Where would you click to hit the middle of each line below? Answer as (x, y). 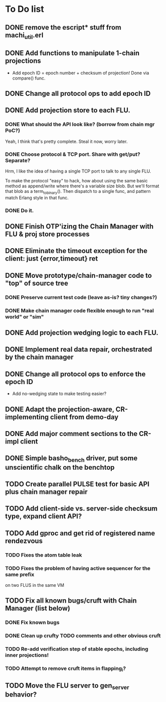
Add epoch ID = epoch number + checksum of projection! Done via (81, 73)
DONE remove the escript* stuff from (63, 27)
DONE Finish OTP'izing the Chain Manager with (80, 227)
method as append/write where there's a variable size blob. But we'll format (82, 186)
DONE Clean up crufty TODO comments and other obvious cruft (83, 636)
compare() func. (29, 78)
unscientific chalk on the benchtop (60, 467)
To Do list (25, 9)
